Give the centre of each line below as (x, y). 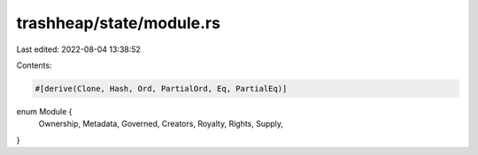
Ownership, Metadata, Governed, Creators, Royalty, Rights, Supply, (161, 124)
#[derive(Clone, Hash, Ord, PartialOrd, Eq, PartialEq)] (161, 89)
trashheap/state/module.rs (119, 23)
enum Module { (44, 111)
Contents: (34, 65)
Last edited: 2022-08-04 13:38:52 (79, 49)
